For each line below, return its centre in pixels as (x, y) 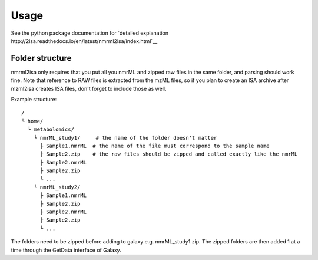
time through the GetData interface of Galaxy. (66, 250)
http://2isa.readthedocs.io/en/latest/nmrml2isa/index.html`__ (84, 41)
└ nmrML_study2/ (57, 187)
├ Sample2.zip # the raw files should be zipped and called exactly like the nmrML (169, 154)
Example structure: (34, 100)
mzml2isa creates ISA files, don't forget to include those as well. (89, 88)
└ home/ (32, 121)
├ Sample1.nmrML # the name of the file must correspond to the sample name (155, 146)
